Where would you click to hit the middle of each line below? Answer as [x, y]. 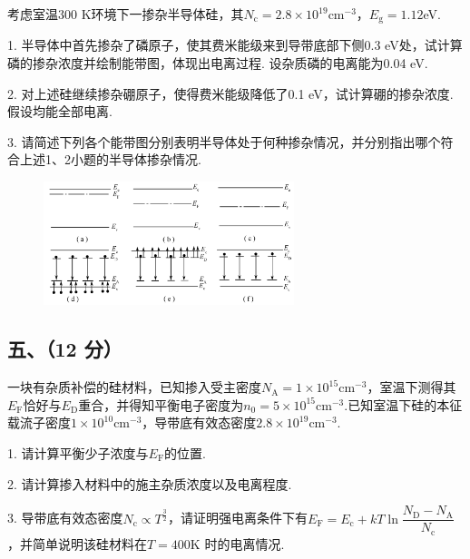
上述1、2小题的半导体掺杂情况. [110, 159]
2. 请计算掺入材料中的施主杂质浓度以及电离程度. [150, 483]
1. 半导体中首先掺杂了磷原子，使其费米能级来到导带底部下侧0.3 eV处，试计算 [235, 45]
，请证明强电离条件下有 [238, 518]
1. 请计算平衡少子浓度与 [78, 453]
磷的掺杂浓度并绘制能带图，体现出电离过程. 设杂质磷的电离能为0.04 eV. [218, 63]
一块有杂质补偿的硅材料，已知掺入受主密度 [134, 387]
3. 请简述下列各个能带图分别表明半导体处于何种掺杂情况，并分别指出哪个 [224, 141]
